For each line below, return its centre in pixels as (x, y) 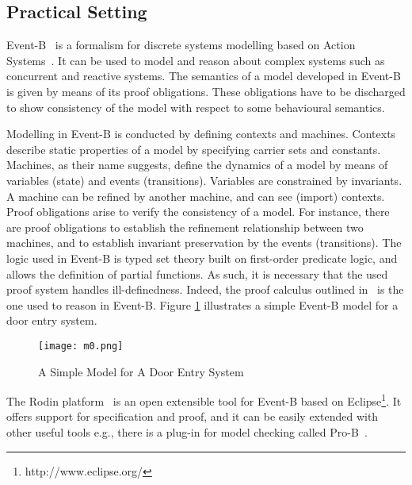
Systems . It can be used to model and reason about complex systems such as (196, 60)
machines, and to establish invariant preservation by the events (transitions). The (204, 242)
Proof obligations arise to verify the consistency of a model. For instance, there (198, 212)
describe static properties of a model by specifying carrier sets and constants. (194, 149)
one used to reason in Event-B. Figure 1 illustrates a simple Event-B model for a (202, 304)
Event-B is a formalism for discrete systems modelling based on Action (181, 45)
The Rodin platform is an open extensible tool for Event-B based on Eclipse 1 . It (204, 400)
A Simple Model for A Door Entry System (141, 371)
